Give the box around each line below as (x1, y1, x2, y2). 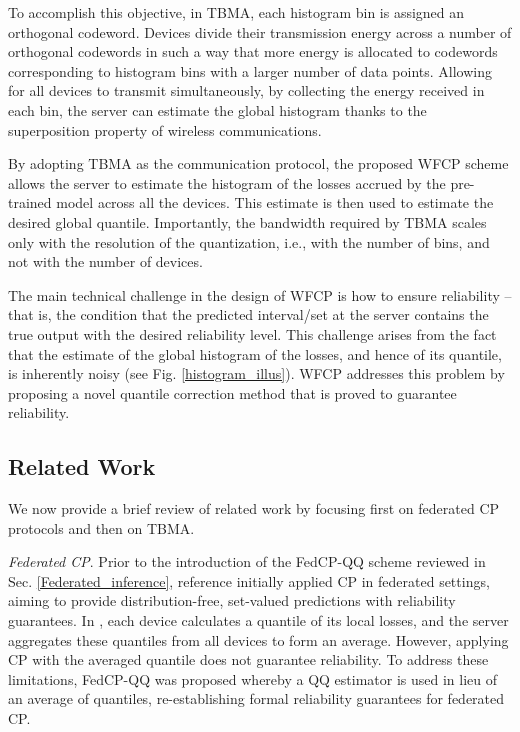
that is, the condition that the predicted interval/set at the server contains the (8, 304, 489, 325)
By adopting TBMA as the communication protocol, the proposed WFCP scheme (8, 153, 509, 174)
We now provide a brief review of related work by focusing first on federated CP (8, 498, 500, 519)
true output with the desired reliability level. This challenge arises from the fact (8, 323, 497, 344)
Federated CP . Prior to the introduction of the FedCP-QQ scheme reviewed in (8, 551, 486, 572)
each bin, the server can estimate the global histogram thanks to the (8, 99, 427, 120)
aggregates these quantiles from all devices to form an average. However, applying (8, 629, 509, 650)
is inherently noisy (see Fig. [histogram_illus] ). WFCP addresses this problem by (8, 363, 505, 384)
